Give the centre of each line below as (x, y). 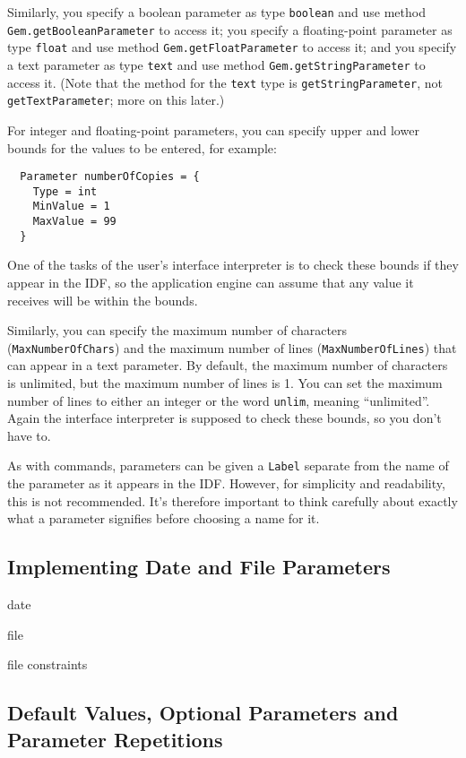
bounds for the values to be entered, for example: (142, 147)
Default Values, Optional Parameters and (203, 713)
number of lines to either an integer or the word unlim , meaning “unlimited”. (219, 400)
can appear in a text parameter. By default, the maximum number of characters (228, 365)
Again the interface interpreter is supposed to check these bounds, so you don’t (224, 418)
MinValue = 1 (71, 207)
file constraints (47, 664)
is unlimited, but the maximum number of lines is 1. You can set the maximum (225, 383)
